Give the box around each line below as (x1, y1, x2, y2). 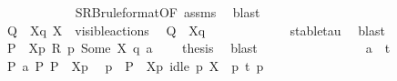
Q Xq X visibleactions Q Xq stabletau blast (6, 20, 385, 39)
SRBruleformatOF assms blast (75, 3, 260, 21)
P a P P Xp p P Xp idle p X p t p (6, 56, 264, 75)
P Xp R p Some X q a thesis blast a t (6, 38, 391, 57)
